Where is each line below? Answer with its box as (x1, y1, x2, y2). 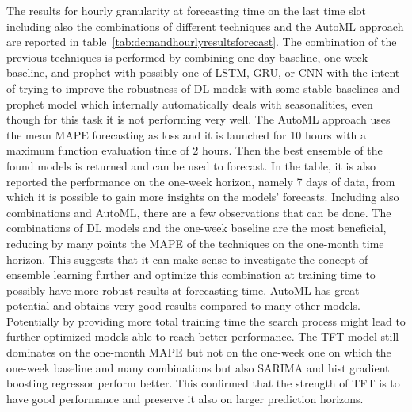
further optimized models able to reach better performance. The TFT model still (6, 328, 399, 345)
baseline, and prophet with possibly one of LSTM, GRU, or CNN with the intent (6, 64, 400, 81)
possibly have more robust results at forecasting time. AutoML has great (6, 281, 360, 298)
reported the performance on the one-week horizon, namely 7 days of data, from (6, 173, 395, 189)
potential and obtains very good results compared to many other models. (6, 297, 360, 314)
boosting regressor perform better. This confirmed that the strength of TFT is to (6, 375, 400, 391)
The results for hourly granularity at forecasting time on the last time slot (6, 2, 367, 18)
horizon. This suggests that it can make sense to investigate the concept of (6, 250, 368, 267)
